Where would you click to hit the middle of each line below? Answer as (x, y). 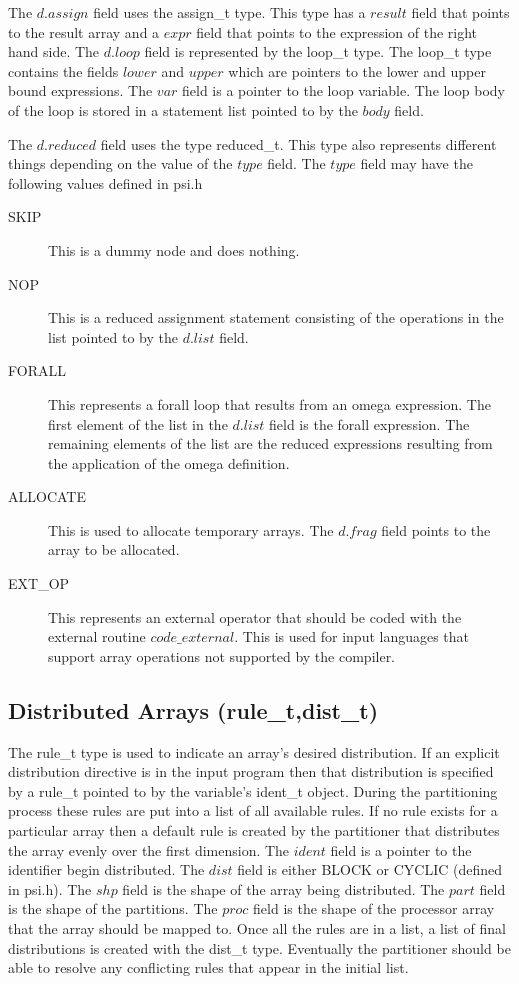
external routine (97, 636)
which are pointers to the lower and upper (357, 70)
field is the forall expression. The (369, 423)
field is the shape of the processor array (374, 908)
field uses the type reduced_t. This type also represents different (298, 143)
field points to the (436, 529)
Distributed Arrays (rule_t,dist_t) (193, 709)
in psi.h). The (50, 888)
